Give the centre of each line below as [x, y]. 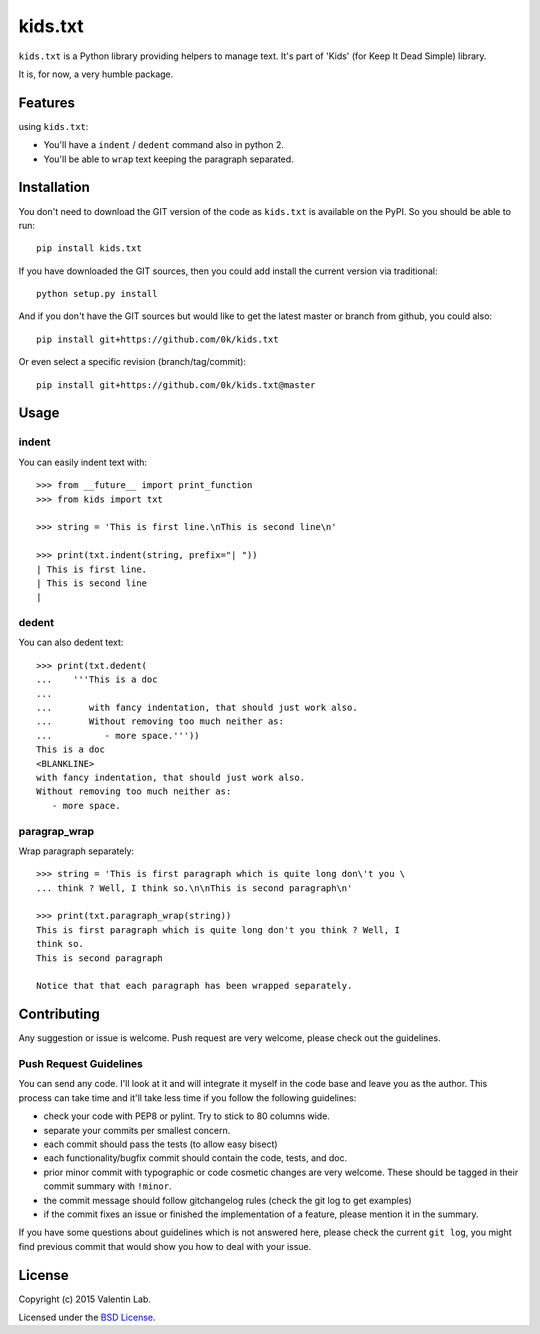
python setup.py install [97, 294]
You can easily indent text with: [83, 462]
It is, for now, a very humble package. [96, 74]
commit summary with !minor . [107, 1186]
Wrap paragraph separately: [76, 851]
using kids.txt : [53, 126]
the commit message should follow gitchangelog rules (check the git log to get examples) [227, 1200]
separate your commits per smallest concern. [137, 1130]
